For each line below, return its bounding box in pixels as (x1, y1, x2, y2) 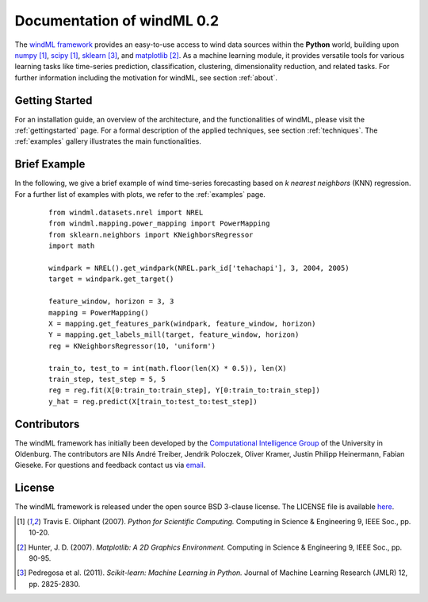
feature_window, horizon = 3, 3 (48, 297, 174, 306)
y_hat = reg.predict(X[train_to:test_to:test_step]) (48, 397, 258, 406)
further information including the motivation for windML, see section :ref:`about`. (14, 72, 277, 83)
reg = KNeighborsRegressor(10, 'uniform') (48, 342, 216, 350)
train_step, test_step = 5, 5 (48, 374, 166, 384)
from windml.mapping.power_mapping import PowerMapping (48, 219, 270, 228)
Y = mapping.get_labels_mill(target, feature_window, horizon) (48, 330, 300, 339)
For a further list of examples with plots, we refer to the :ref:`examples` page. (14, 189, 266, 199)
